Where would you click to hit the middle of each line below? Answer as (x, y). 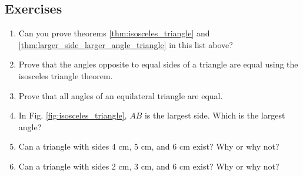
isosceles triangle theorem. (66, 75)
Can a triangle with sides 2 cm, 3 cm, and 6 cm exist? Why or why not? (149, 166)
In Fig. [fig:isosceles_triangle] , (73, 115)
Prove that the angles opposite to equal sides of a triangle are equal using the (158, 64)
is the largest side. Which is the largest (215, 115)
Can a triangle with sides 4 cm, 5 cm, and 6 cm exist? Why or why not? (149, 146)
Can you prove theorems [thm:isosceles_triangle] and (114, 33)
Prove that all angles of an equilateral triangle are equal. (121, 95)
